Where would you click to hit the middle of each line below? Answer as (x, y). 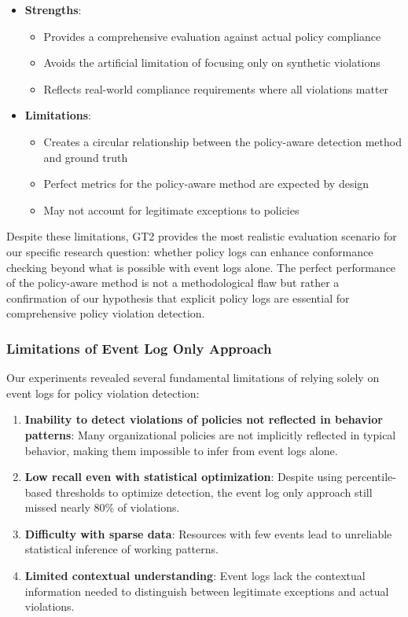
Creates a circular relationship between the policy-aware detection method (222, 141)
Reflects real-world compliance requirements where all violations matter (216, 88)
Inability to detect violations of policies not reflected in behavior (204, 419)
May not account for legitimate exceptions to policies (171, 209)
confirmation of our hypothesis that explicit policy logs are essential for (178, 297)
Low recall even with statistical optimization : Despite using (184, 477)
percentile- (371, 477)
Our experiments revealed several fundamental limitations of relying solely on (193, 378)
